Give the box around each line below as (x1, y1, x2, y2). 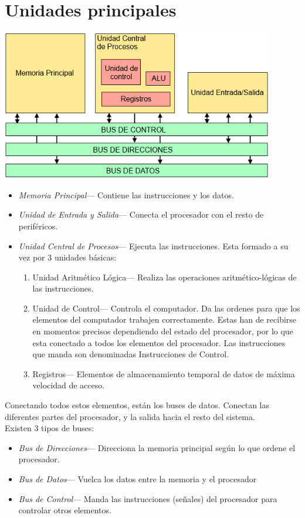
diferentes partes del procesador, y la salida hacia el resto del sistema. (5, 410, 255, 422)
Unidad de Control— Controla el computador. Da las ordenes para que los (32, 302, 300, 314)
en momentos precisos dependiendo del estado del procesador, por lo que (32, 325, 293, 337)
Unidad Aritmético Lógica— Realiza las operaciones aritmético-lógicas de (32, 270, 297, 283)
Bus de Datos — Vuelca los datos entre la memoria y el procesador (18, 473, 257, 485)
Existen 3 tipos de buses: (5, 422, 94, 434)
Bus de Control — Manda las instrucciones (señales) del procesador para (18, 492, 277, 505)
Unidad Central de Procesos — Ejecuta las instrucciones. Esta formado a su (18, 239, 289, 252)
